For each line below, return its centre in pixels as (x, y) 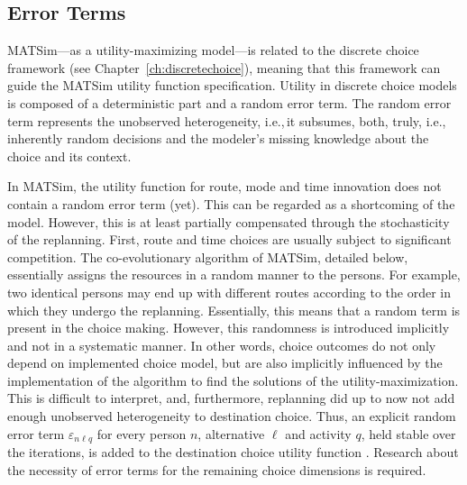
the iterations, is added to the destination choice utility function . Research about (233, 452)
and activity (318, 433)
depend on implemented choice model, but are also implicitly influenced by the (225, 363)
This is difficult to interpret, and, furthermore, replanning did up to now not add (231, 398)
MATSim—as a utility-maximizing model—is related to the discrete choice (213, 50)
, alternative (231, 433)
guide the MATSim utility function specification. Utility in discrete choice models (232, 85)
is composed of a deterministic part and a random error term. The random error (229, 102)
